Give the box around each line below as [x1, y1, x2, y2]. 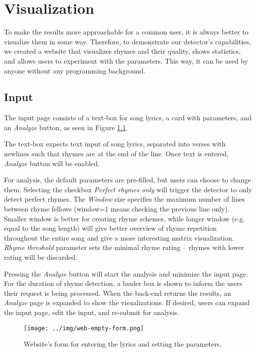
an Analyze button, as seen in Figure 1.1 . [4, 122, 128, 132]
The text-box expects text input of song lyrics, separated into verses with [4, 139, 226, 149]
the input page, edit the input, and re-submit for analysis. [4, 307, 180, 317]
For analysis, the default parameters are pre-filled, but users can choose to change [4, 175, 251, 185]
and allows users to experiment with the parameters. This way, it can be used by [4, 55, 248, 66]
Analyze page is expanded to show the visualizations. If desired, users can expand [4, 297, 250, 308]
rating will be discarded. [4, 252, 77, 262]
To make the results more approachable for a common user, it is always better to [4, 27, 249, 37]
